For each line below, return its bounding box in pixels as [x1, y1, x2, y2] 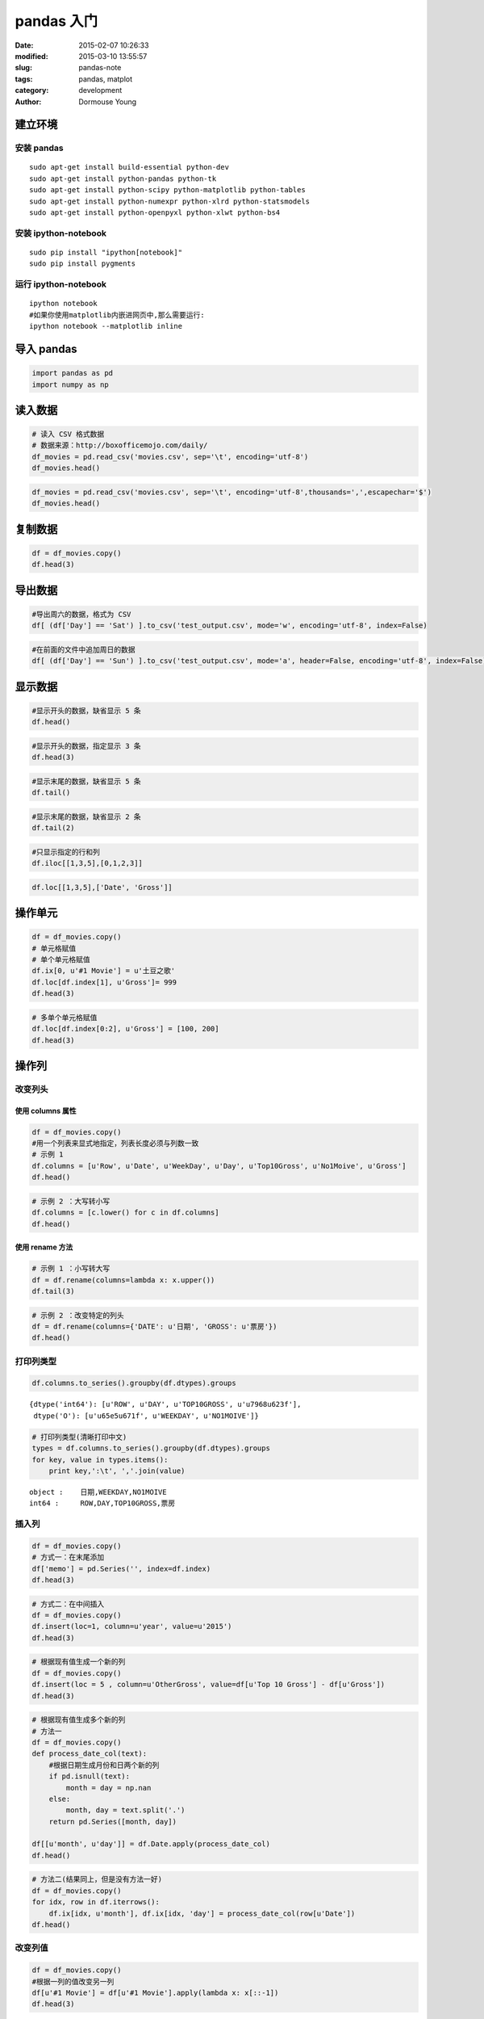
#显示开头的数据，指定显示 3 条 [31, 741, 141, 750]
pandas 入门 [15, 12, 98, 30]
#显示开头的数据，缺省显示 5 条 [31, 706, 141, 715]
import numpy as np [31, 380, 109, 389]
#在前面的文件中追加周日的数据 [31, 644, 136, 654]
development [78, 86, 123, 95]
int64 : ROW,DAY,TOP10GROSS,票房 [29, 1499, 176, 1508]
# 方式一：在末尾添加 [31, 1553, 105, 1562]
